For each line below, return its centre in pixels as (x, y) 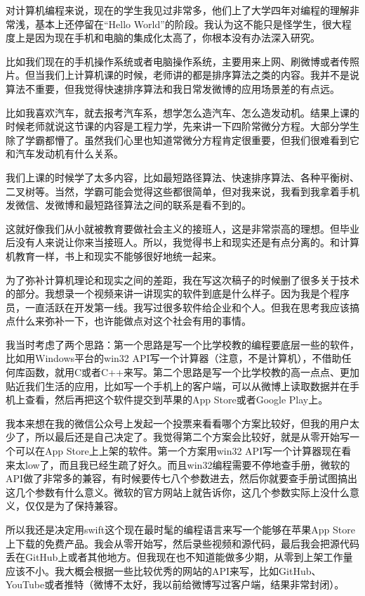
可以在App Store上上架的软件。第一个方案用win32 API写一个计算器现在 (178, 451)
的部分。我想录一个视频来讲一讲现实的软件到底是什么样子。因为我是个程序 (178, 293)
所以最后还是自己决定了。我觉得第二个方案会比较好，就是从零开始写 (192, 437)
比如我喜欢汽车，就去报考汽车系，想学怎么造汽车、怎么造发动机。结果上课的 (182, 112)
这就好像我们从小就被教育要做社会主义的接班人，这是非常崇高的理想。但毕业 (182, 228)
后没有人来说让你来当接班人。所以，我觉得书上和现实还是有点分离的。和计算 (182, 242)
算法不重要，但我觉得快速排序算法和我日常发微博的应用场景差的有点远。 (173, 88)
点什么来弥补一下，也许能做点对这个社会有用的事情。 (128, 321)
